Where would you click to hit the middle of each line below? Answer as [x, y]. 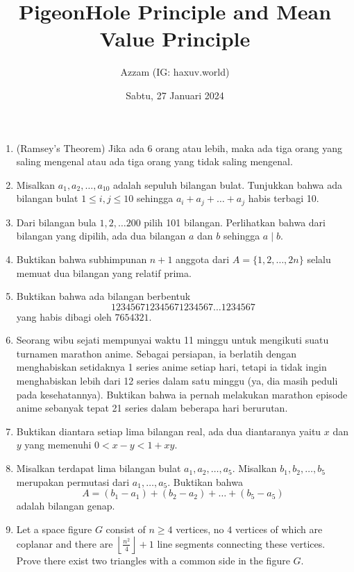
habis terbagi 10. [284, 198]
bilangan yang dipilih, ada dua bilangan [101, 236]
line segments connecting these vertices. [241, 543]
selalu [319, 259]
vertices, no [200, 529]
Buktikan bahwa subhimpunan [82, 259]
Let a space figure [54, 529]
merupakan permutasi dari [73, 481]
